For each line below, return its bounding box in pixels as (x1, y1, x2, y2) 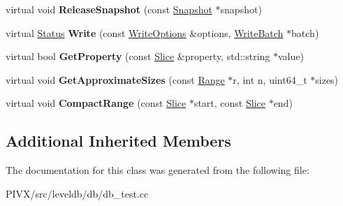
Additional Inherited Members (6, 130, 231, 152)
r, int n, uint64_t (233, 72, 307, 87)
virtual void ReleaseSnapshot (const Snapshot (6, 2, 212, 16)
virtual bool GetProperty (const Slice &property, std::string (6, 49, 270, 64)
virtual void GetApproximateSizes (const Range (6, 72, 225, 87)
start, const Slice (194, 96, 265, 110)
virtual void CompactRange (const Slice (6, 96, 187, 110)
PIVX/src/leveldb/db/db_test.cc (6, 186, 149, 200)
